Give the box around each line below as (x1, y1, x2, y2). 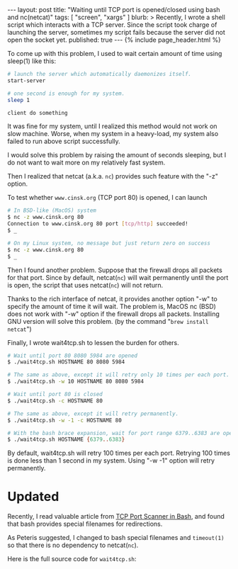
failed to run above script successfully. (7, 137, 120, 146)
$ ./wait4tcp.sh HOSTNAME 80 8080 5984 (7, 359, 125, 366)
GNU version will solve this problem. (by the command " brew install (7, 317, 209, 325)
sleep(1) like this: (7, 57, 57, 65)
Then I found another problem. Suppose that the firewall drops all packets (7, 266, 223, 274)
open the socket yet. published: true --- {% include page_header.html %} (7, 35, 222, 44)
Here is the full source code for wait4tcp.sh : (7, 555, 137, 563)
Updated (7, 489, 59, 505)
